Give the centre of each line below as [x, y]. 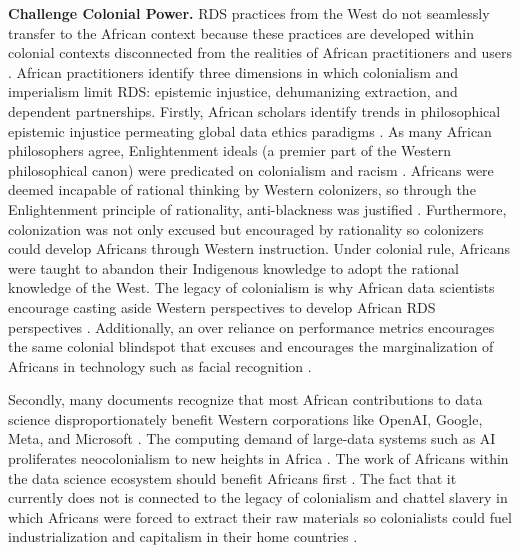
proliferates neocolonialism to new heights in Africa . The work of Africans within [258, 458]
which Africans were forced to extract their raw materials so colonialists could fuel [260, 516]
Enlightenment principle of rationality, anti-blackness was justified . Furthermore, [257, 208]
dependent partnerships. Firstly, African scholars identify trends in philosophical [254, 110]
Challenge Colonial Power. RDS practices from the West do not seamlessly [249, 13]
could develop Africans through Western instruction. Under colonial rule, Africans [259, 248]
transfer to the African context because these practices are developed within [241, 32]
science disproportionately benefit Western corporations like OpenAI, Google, [245, 418]
